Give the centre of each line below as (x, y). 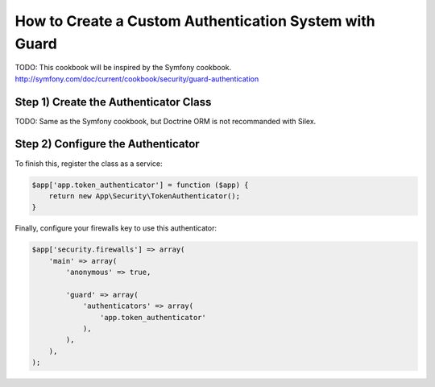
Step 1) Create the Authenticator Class (113, 102)
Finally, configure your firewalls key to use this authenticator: (116, 228)
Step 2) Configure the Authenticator (108, 144)
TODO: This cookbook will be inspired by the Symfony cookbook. (123, 68)
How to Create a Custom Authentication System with (195, 21)
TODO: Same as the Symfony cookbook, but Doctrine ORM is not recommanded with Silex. (166, 121)
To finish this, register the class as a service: (89, 163)
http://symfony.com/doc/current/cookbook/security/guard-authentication (137, 79)
